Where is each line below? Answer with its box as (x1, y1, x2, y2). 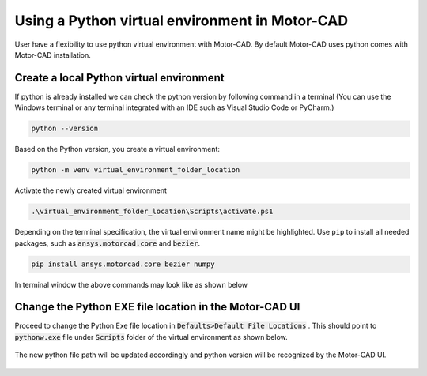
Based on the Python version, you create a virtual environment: (14, 145, 221, 154)
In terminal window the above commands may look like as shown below (14, 280, 248, 289)
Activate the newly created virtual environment (14, 186, 168, 195)
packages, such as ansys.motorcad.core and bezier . (14, 238, 201, 248)
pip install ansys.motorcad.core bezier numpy (31, 259, 215, 269)
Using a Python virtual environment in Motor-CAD (14, 12, 348, 29)
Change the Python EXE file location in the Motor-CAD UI (14, 300, 300, 314)
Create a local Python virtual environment (14, 71, 225, 85)
